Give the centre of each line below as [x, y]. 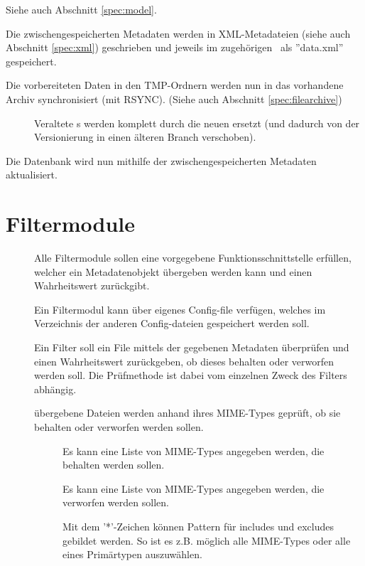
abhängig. [55, 389]
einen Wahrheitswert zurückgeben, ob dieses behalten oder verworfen [184, 361]
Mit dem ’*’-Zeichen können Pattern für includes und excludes [198, 526]
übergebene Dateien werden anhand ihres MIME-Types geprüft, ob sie [187, 413]
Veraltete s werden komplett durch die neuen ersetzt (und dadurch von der [197, 123]
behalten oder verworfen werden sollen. [119, 427]
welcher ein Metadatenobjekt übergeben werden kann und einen [173, 271]
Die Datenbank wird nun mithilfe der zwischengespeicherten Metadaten [161, 160]
